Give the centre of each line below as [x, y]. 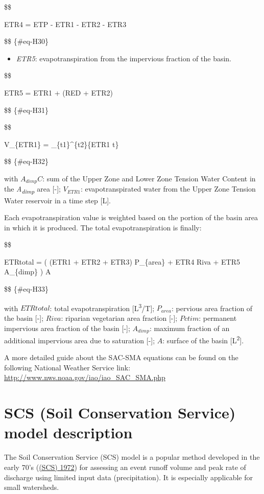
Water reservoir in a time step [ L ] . [57, 200]
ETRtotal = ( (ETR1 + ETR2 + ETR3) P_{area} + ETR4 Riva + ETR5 [122, 261]
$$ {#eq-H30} [27, 41]
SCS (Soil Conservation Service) [120, 413]
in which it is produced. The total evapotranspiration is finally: [103, 227]
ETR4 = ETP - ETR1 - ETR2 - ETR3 [65, 24]
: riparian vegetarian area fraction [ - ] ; [119, 317]
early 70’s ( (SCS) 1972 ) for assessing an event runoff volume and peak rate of [125, 467]
